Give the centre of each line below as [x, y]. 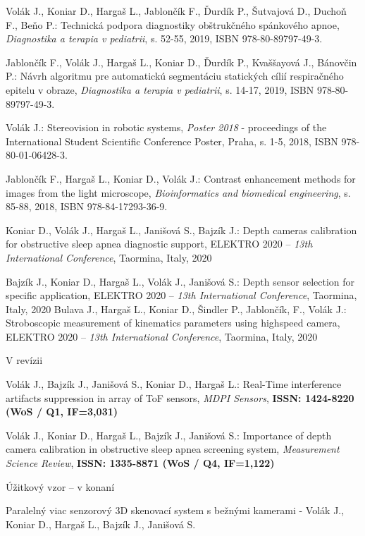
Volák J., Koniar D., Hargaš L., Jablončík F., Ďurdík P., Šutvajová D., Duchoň [176, 11]
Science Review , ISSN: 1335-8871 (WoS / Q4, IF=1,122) [140, 463]
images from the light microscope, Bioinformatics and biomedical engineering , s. [178, 192]
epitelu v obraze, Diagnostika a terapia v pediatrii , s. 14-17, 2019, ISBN [160, 89]
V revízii [24, 360]
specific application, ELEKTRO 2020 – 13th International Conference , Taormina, [181, 295]
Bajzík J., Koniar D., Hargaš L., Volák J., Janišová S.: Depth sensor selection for [180, 281]
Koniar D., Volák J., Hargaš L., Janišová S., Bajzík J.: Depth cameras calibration [181, 230]
